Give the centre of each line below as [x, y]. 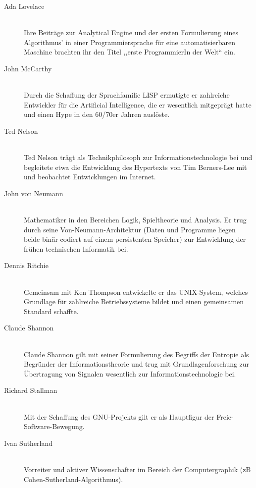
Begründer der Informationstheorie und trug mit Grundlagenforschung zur [137, 364]
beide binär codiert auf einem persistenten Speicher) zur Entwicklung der [135, 239]
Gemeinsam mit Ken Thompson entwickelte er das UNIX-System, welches [136, 292]
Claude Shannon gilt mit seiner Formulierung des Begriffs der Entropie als [136, 354]
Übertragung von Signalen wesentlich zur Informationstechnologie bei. [130, 373]
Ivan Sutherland [28, 443]
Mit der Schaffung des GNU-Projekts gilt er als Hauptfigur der [119, 416]
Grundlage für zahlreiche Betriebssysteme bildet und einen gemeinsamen [134, 301]
